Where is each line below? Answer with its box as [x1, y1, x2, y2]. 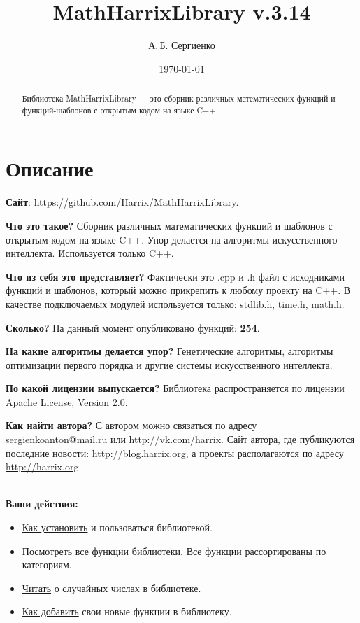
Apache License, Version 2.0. [6, 394, 128, 409]
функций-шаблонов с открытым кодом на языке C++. [22, 104, 218, 115]
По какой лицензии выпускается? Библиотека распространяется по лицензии [6, 381, 345, 395]
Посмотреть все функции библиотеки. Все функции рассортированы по [22, 543, 326, 558]
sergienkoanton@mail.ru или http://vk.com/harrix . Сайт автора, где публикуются [6, 432, 355, 447]
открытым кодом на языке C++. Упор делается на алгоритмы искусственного [6, 232, 338, 246]
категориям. [22, 557, 72, 572]
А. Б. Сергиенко [148, 38, 215, 52]
